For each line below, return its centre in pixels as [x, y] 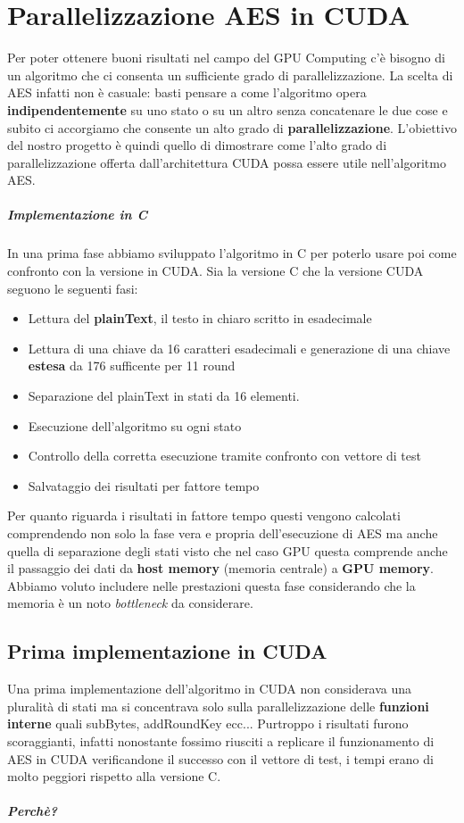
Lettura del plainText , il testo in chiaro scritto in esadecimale [200, 318]
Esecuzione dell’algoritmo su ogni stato [135, 425]
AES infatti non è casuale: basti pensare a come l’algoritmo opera [187, 92]
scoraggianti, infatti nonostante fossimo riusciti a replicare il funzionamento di [221, 740]
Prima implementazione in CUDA [167, 651]
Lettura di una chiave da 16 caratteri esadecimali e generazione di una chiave [239, 348]
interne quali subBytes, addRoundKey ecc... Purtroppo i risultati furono [208, 723]
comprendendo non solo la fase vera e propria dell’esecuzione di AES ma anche [223, 532]
